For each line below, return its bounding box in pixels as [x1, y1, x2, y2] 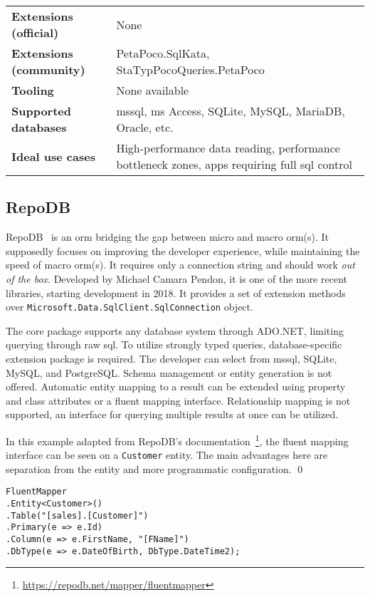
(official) [11, 24, 59, 41]
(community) [11, 61, 85, 78]
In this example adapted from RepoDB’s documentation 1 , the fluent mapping [6, 431, 349, 448]
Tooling [11, 82, 54, 98]
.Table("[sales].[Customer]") [6, 510, 149, 521]
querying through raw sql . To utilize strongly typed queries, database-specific [6, 337, 342, 352]
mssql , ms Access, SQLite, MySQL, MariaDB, [116, 103, 345, 119]
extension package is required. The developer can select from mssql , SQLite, [6, 351, 337, 366]
